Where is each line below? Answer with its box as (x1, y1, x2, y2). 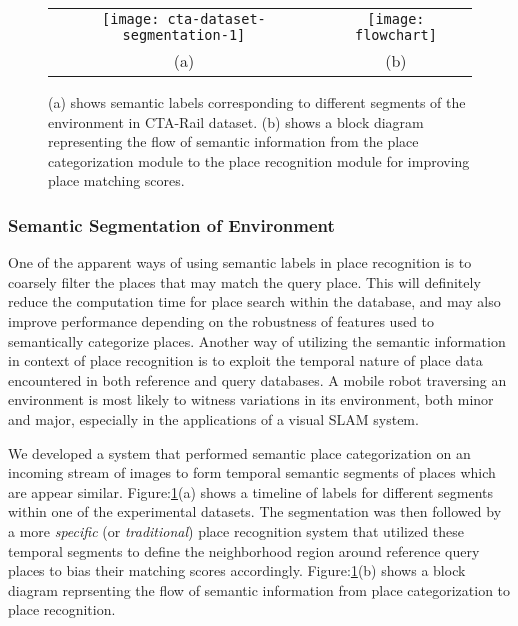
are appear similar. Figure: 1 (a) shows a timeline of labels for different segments (8, 481, 494, 502)
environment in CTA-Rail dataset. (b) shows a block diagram (48, 111, 424, 132)
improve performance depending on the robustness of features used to (8, 310, 435, 331)
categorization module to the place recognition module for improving (48, 150, 470, 171)
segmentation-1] (122, 27, 246, 43)
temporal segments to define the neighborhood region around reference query (8, 540, 480, 561)
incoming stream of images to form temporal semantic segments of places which (8, 462, 496, 483)
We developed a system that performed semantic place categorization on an (8, 442, 471, 463)
